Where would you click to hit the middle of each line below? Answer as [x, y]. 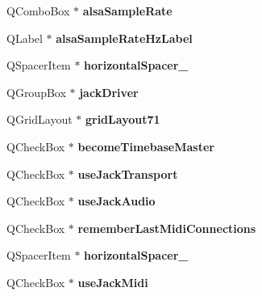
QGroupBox [36, 92]
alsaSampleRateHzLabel [124, 38]
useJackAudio [116, 201]
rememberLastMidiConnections [167, 228]
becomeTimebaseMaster [146, 146]
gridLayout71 [123, 119]
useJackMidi [113, 282]
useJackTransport [128, 173]
